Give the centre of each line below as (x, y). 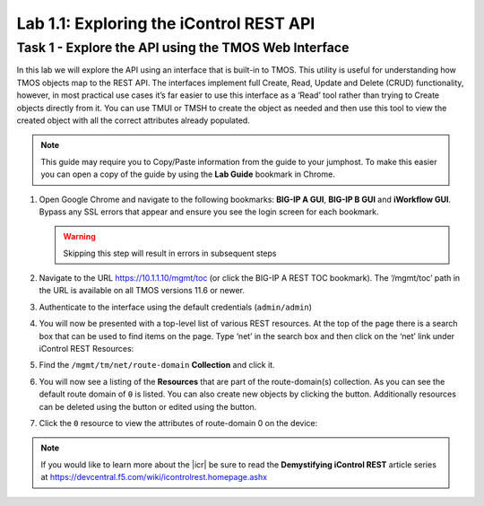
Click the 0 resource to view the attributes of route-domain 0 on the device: (178, 423)
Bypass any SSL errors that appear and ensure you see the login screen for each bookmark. (209, 212)
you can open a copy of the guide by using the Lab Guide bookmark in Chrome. (188, 174)
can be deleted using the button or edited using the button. (148, 406)
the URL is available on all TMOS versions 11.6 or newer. (142, 291)
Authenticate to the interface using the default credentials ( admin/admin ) (176, 307)
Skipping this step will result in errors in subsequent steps (170, 253)
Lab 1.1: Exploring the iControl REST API (166, 23)
